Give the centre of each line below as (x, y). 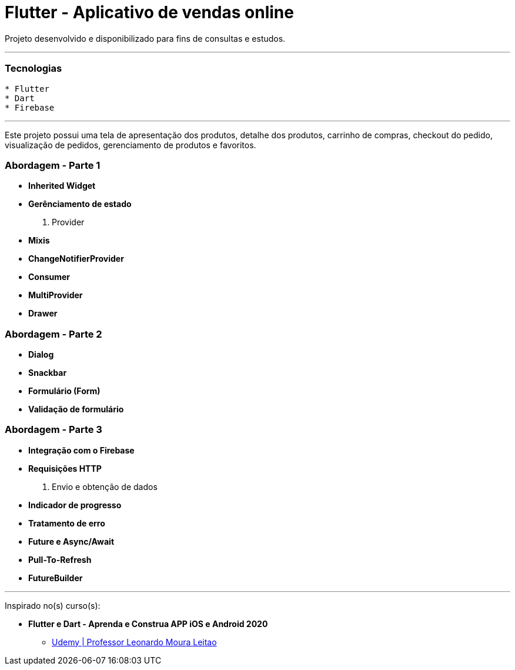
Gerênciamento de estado (80, 204)
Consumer (49, 277)
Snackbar (48, 373)
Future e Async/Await (71, 541)
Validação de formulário (76, 409)
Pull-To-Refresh (60, 559)
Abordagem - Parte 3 (53, 430)
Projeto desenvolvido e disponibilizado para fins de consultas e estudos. (145, 38)
